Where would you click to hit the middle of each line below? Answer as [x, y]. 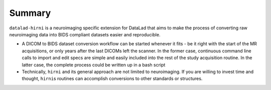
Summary [30, 13]
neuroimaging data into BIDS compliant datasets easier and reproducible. [85, 34]
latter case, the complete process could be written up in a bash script [94, 65]
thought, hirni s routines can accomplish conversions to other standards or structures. [112, 79]
